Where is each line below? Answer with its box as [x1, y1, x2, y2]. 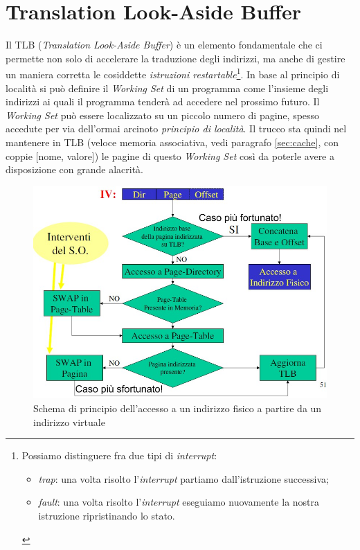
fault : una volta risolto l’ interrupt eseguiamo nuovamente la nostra [38, 495, 320, 509]
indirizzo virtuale [33, 414, 105, 429]
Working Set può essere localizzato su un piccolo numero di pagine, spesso [6, 107, 320, 122]
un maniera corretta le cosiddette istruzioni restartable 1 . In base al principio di [6, 65, 340, 81]
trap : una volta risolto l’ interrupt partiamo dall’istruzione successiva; [38, 471, 329, 486]
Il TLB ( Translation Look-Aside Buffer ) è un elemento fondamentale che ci [6, 37, 323, 52]
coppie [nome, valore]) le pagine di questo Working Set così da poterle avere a [6, 148, 334, 163]
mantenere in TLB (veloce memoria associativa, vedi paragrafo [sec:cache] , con [6, 134, 339, 149]
